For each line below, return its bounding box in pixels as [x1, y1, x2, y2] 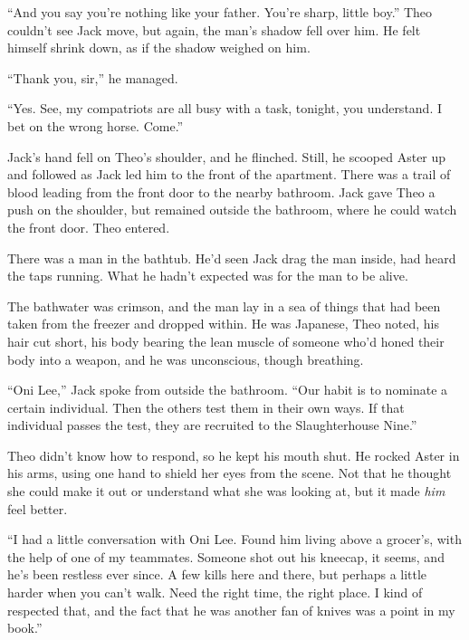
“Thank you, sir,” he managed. [7, 68, 178, 87]
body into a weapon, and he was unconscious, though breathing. [7, 349, 364, 368]
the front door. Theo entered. [7, 217, 170, 236]
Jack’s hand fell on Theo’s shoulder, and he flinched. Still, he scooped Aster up [7, 147, 446, 166]
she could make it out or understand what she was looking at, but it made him [7, 482, 445, 501]
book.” [7, 618, 43, 637]
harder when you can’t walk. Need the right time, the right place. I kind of [7, 583, 423, 602]
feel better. [7, 499, 68, 518]
